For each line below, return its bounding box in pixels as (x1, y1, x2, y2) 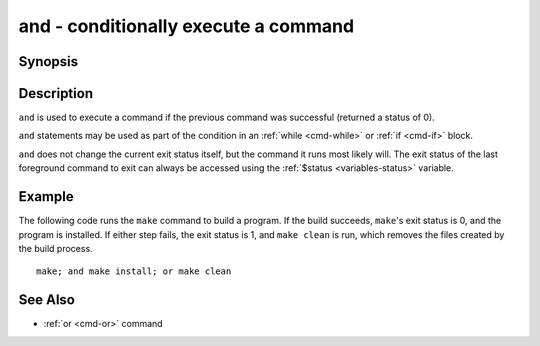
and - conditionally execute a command (18, 15, 355, 37)
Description (18, 85, 94, 102)
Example (18, 188, 74, 205)
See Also (18, 291, 75, 309)
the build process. (18, 242, 94, 254)
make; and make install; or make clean (36, 266, 232, 277)
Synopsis (18, 53, 79, 70)
